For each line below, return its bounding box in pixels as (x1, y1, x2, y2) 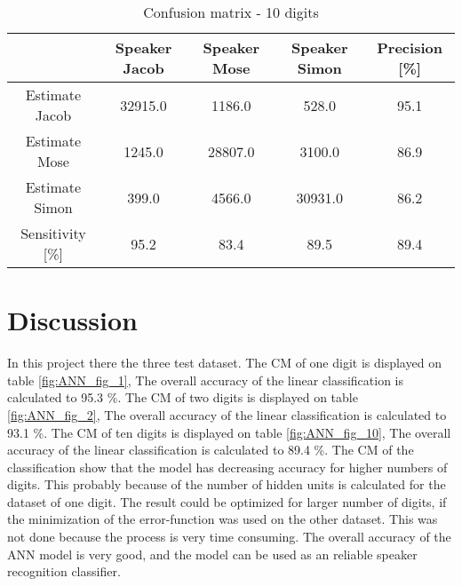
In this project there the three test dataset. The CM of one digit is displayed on (7, 353, 442, 372)
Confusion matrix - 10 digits (143, 2, 319, 22)
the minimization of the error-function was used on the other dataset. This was (7, 510, 438, 528)
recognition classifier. (7, 562, 121, 581)
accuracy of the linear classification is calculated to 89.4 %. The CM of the (7, 440, 414, 459)
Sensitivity (20, 223, 86, 243)
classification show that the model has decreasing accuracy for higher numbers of (7, 457, 448, 476)
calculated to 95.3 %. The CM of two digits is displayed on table (7, 388, 358, 407)
